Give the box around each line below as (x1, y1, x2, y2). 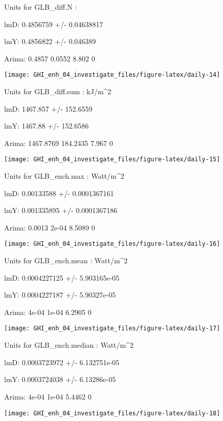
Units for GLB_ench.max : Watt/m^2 (4, 171, 124, 181)
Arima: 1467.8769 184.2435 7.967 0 (4, 137, 113, 148)
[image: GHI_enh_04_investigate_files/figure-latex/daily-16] (4, 240, 220, 248)
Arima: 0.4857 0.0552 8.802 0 (4, 53, 95, 64)
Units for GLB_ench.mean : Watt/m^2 (4, 255, 128, 266)
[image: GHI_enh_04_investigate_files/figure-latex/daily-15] (4, 156, 220, 163)
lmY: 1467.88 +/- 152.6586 (4, 120, 89, 131)
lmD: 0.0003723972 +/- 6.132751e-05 (4, 356, 120, 367)
